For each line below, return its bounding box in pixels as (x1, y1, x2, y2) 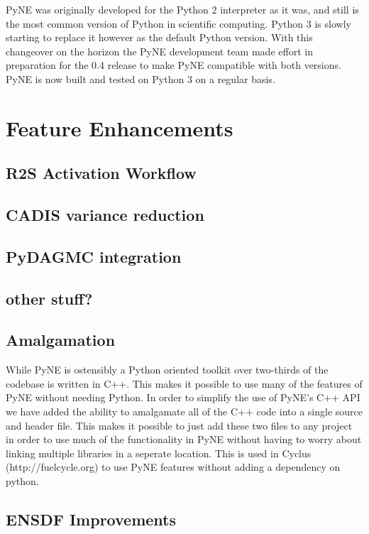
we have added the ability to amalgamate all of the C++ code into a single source (6, 404, 363, 419)
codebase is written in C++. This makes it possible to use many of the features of (6, 376, 363, 391)
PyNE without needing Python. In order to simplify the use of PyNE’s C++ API (6, 390, 360, 405)
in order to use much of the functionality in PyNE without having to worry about (6, 432, 362, 447)
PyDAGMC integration (6, 245, 182, 267)
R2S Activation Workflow (6, 162, 197, 184)
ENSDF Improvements (6, 508, 177, 530)
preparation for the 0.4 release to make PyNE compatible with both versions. (6, 58, 341, 72)
